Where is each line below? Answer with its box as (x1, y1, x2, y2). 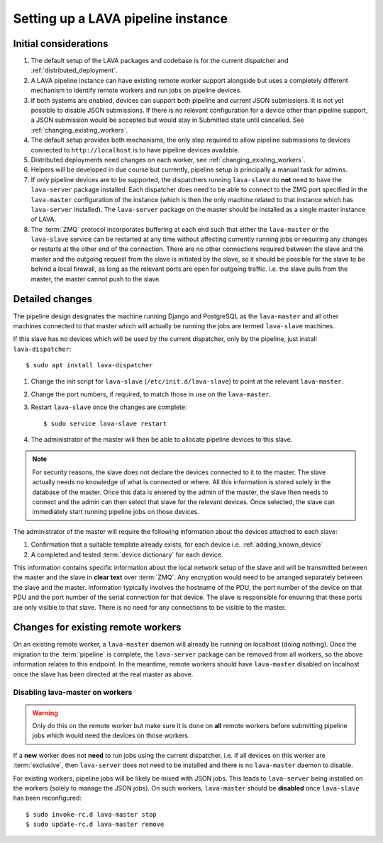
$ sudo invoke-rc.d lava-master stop (26, 810, 157, 818)
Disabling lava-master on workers (13, 688, 133, 698)
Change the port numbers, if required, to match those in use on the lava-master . (30, 390, 272, 398)
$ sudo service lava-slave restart (43, 419, 167, 428)
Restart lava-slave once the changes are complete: (30, 403, 187, 411)
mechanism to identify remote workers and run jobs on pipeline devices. (30, 86, 243, 95)
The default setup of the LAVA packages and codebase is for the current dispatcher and (30, 57, 289, 65)
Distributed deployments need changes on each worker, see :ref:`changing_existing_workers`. (30, 155, 306, 164)
